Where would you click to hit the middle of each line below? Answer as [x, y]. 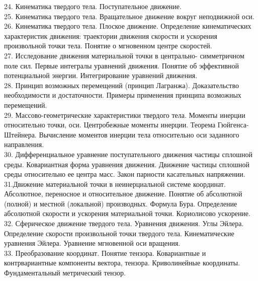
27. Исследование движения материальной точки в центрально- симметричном [124, 55]
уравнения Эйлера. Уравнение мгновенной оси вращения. [92, 243]
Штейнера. [20, 134]
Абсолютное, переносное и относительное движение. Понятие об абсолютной [123, 194]
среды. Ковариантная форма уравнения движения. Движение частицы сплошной [127, 164]
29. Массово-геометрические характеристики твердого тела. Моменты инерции [125, 115]
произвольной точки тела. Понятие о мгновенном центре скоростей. [108, 46]
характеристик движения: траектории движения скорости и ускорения [111, 36]
